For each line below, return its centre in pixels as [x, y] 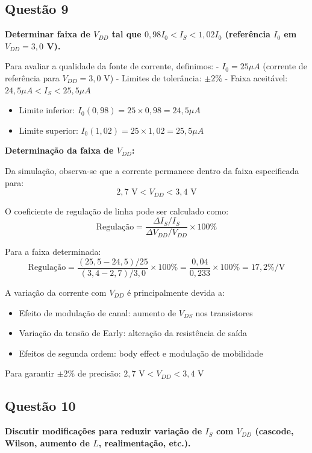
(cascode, [274, 431]
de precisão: [99, 373]
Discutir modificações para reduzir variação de [104, 431]
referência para [32, 77]
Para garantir [30, 373]
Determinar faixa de [48, 34]
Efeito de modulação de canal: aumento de [98, 312]
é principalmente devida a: [176, 292]
